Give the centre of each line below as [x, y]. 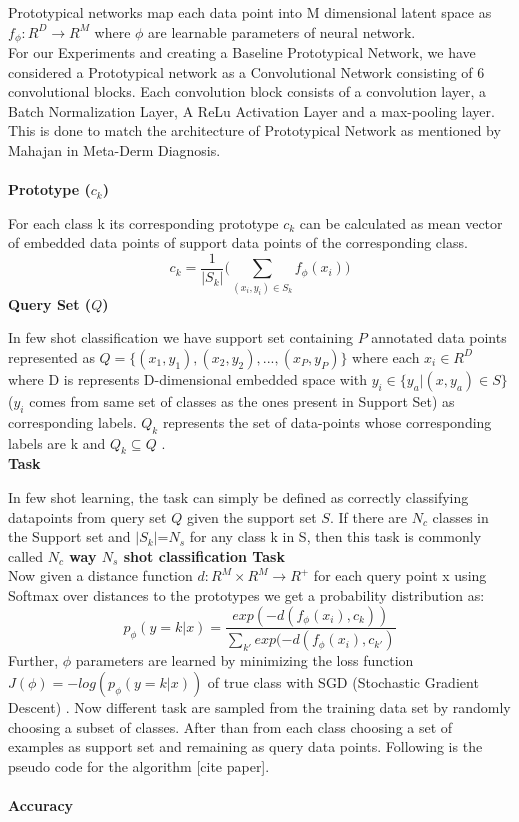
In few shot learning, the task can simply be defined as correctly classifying [238, 496]
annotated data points [439, 337]
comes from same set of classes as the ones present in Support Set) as [242, 400]
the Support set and [69, 536]
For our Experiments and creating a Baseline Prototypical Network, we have [242, 52]
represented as [51, 356]
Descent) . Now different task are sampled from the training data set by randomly [259, 706]
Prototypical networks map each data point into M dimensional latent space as [250, 12]
